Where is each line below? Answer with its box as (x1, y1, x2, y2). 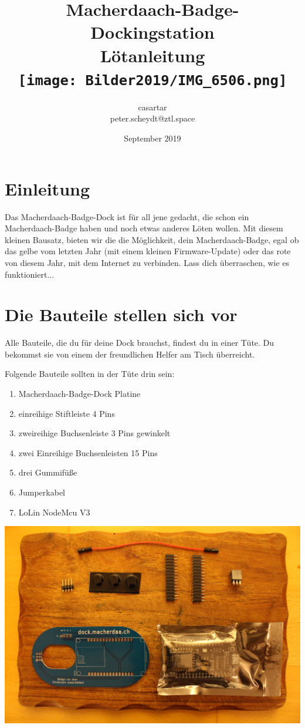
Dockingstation (90, 20, 215, 44)
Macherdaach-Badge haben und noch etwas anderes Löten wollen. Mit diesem (5, 222, 283, 234)
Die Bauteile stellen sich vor (5, 302, 238, 326)
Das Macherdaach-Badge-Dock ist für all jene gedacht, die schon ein (5, 210, 249, 223)
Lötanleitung (100, 43, 205, 67)
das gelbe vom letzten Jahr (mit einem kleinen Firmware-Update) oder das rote (5, 245, 291, 257)
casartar (138, 100, 167, 113)
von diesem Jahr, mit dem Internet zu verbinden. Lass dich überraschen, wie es (5, 256, 290, 268)
